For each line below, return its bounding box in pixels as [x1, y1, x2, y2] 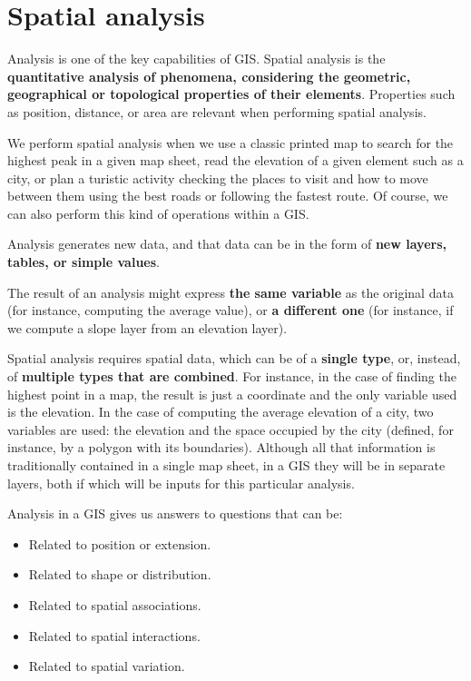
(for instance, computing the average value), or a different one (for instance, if [7, 301, 454, 320]
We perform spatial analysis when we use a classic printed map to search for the [7, 133, 454, 152]
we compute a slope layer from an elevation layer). [7, 318, 288, 337]
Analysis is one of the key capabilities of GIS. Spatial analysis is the [7, 49, 386, 68]
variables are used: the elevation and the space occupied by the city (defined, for [7, 419, 454, 439]
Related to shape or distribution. [28, 565, 211, 584]
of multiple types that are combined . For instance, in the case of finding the [7, 367, 456, 386]
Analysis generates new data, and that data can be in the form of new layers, [7, 234, 446, 253]
